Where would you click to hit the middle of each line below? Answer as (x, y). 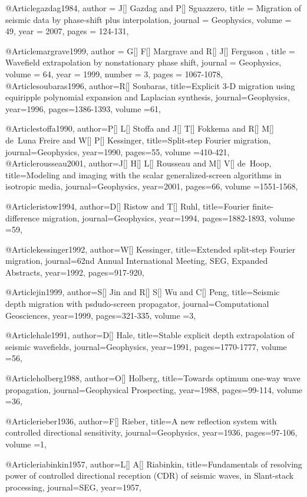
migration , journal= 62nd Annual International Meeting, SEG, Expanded (137, 261)
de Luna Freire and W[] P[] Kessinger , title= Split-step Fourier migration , (138, 140)
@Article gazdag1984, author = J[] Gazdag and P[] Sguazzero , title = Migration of (153, 8)
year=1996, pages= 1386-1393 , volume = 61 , (83, 108)
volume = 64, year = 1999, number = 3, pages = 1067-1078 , (114, 73)
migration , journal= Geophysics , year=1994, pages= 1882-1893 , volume (169, 218)
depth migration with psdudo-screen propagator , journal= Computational (137, 304)
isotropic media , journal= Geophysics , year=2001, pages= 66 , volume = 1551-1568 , (152, 186)
